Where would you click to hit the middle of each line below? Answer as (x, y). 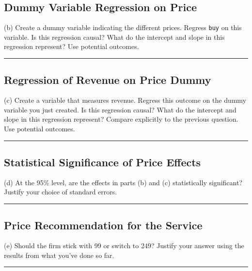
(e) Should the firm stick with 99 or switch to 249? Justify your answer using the (124, 246)
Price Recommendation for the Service (103, 225)
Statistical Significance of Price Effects (102, 162)
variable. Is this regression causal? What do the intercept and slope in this (114, 37)
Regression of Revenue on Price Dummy (108, 80)
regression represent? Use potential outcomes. (71, 46)
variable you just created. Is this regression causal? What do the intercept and (120, 109)
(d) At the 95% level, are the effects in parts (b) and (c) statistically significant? (123, 182)
